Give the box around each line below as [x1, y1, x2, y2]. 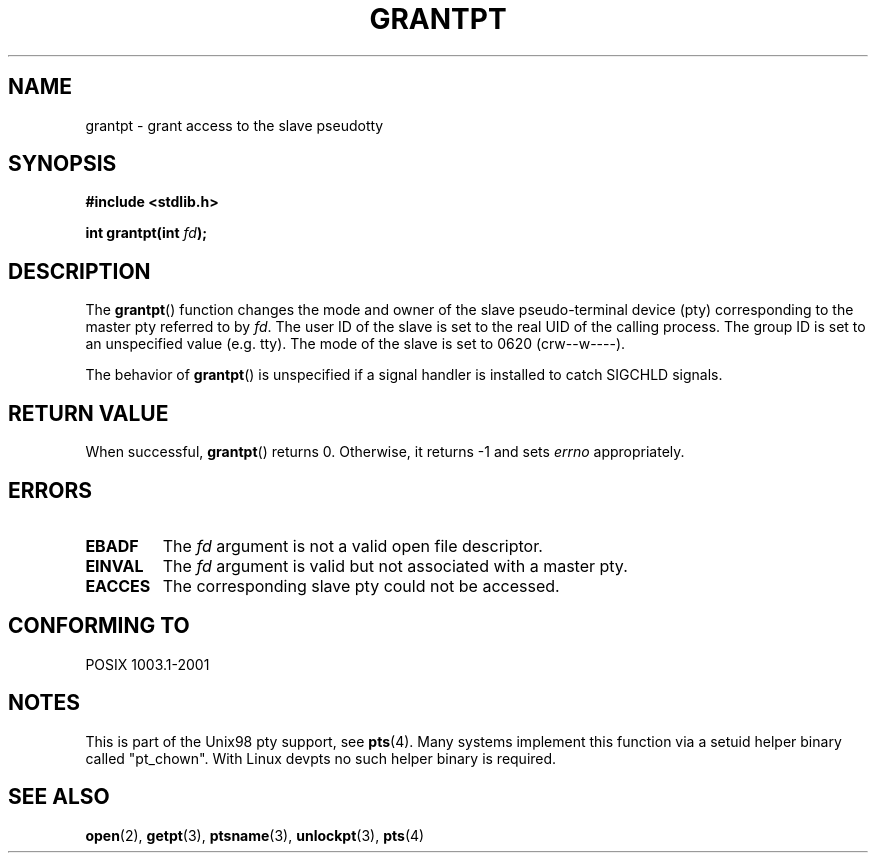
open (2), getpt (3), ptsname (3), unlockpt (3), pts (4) [85, 826, 425, 844]
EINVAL [85, 555, 144, 576]
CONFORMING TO [8, 613, 190, 639]
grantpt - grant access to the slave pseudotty [85, 116, 384, 134]
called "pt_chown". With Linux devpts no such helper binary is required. [85, 749, 557, 767]
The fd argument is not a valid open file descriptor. [162, 535, 543, 556]
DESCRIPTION [8, 258, 151, 284]
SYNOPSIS [8, 151, 117, 177]
